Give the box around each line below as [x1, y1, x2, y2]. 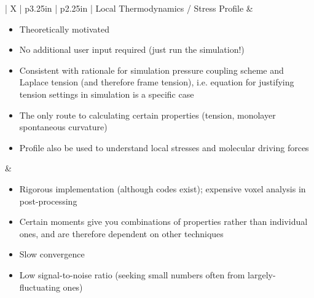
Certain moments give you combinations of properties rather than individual [19, 215, 308, 228]
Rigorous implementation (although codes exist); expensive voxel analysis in [19, 182, 306, 195]
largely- [248, 268, 276, 281]
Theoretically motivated [19, 22, 110, 35]
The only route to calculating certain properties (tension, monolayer [19, 108, 276, 121]
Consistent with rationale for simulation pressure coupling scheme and [19, 63, 284, 76]
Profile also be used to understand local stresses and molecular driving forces [19, 141, 309, 154]
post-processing [19, 194, 77, 207]
